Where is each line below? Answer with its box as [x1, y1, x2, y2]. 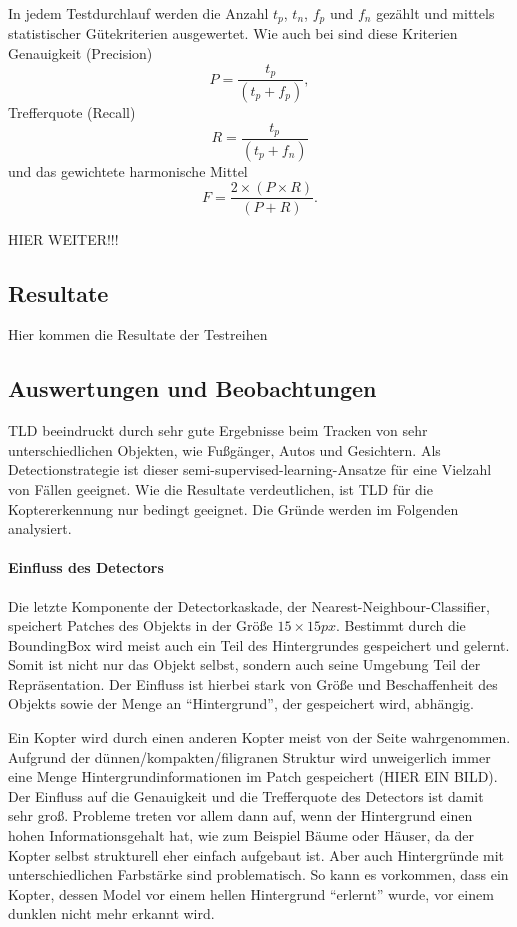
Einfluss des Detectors [8, 557, 164, 578]
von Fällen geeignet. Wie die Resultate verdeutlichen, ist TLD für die [8, 478, 433, 499]
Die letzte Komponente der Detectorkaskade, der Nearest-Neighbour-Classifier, [8, 595, 490, 616]
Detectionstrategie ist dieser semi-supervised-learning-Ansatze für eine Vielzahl [8, 459, 492, 480]
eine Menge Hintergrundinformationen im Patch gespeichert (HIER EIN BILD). [8, 766, 498, 787]
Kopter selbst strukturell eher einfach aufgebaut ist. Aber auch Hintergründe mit [8, 844, 505, 865]
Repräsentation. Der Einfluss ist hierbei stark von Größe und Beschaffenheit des [8, 673, 498, 694]
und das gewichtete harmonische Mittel [8, 160, 248, 181]
